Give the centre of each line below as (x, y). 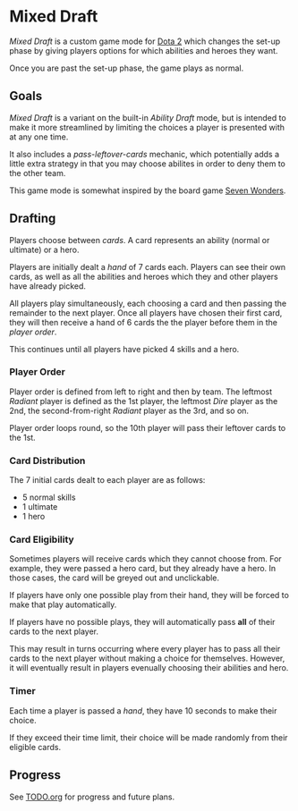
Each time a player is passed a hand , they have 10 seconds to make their (143, 710)
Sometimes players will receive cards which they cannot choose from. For (145, 559)
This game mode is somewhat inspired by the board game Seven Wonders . (148, 190)
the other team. (38, 173)
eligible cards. (35, 747)
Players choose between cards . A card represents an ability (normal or (140, 240)
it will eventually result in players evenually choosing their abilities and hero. (149, 668)
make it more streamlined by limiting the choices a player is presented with (147, 127)
